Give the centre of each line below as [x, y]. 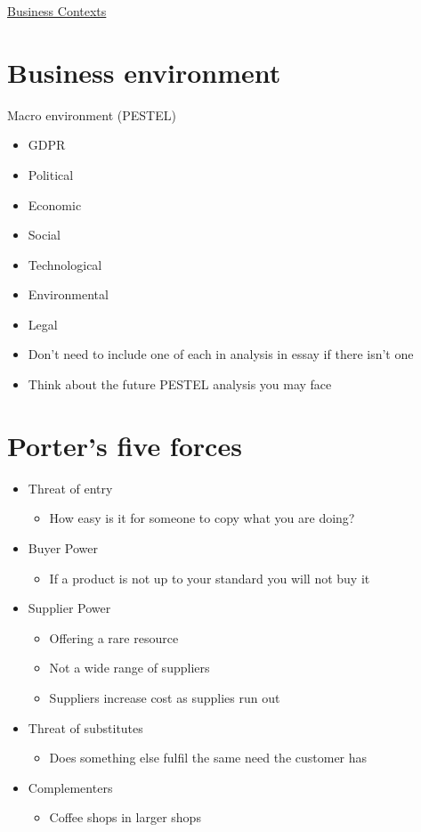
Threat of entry [70, 488]
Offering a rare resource [114, 637]
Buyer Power [63, 547]
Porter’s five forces [125, 445]
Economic [55, 204]
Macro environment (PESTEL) [92, 114]
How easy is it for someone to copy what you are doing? [202, 518]
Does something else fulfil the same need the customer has [208, 758]
